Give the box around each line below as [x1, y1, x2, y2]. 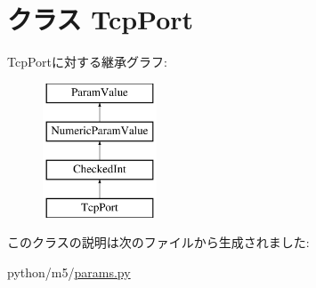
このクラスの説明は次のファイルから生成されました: [7, 233, 310, 252]
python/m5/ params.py [7, 263, 131, 282]
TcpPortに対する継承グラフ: [7, 52, 167, 71]
